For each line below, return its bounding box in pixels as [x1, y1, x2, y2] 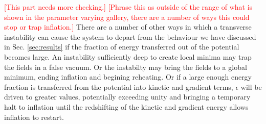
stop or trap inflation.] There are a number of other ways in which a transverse [4, 21, 252, 32]
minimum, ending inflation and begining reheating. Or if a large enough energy [4, 71, 252, 82]
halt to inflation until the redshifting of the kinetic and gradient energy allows [4, 101, 249, 112]
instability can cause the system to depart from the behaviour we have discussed [4, 31, 256, 42]
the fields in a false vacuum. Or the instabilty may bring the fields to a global [4, 61, 247, 72]
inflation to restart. [4, 111, 64, 122]
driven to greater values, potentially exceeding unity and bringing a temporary [4, 91, 251, 102]
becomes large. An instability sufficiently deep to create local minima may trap [4, 51, 252, 62]
